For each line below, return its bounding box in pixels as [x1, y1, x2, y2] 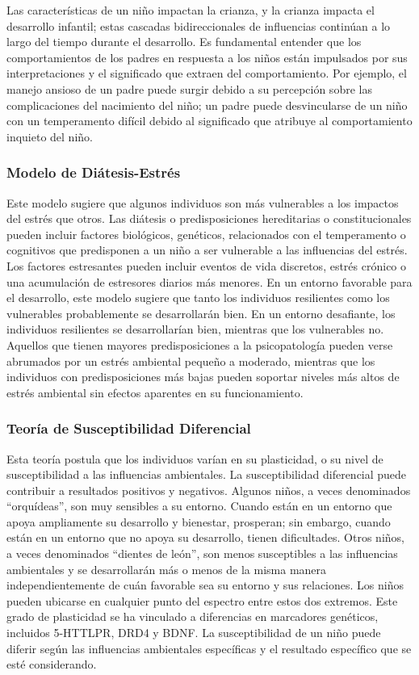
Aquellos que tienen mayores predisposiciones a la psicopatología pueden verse [6, 336, 393, 353]
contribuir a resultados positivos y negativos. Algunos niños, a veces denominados [6, 481, 411, 498]
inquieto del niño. [6, 128, 93, 145]
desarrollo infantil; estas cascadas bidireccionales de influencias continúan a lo [6, 17, 391, 34]
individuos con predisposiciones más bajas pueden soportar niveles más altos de [6, 368, 400, 385]
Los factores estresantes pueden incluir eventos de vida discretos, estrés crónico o [6, 257, 407, 274]
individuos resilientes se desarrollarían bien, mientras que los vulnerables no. [6, 321, 384, 337]
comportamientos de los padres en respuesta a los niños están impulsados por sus [6, 48, 408, 65]
